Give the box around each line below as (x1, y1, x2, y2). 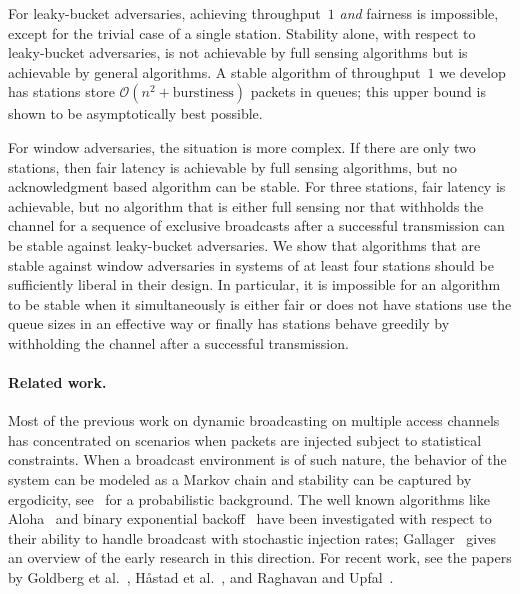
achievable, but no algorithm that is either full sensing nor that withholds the (8, 195, 484, 216)
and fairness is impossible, (339, 3, 499, 23)
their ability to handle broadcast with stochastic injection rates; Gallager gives (8, 527, 496, 548)
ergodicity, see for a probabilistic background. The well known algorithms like (8, 488, 490, 509)
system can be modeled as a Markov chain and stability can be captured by (8, 469, 472, 490)
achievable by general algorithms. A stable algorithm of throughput (8, 61, 421, 82)
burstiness (172, 86, 234, 101)
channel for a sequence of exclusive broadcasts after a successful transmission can (8, 215, 505, 236)
